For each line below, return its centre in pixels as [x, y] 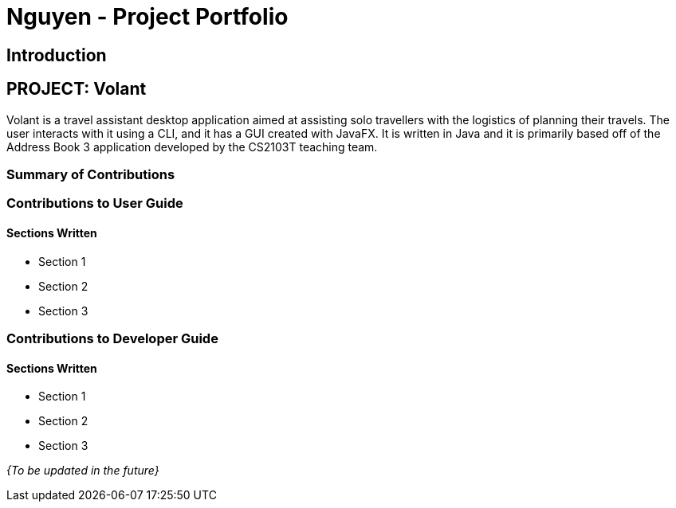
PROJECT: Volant [77, 89]
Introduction [57, 55]
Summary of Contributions [91, 174]
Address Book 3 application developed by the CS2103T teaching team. [192, 147]
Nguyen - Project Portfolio [147, 17]
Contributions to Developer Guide [112, 338]
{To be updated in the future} [83, 471]
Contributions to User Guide [95, 203]
